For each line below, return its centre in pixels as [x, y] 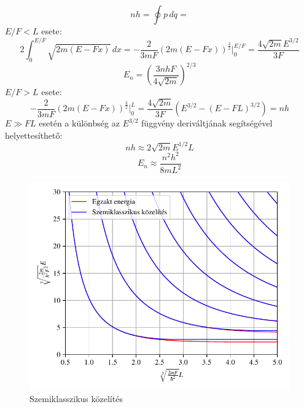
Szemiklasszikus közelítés [76, 398]
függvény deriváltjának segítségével [207, 123]
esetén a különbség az [79, 123]
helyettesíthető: [34, 135]
